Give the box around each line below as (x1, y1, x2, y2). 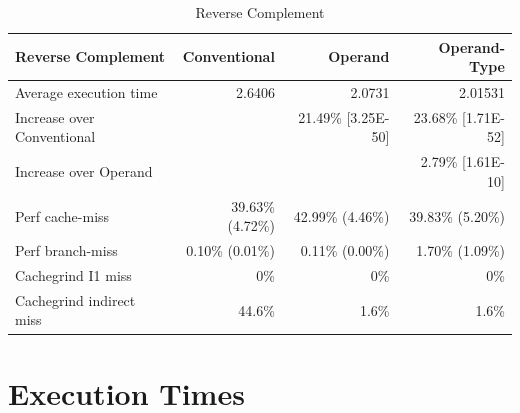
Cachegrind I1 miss (15, 265, 132, 286)
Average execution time (15, 82, 158, 103)
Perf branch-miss (15, 240, 118, 261)
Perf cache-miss (15, 205, 110, 226)
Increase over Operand (15, 161, 153, 182)
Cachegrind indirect (15, 289, 136, 310)
